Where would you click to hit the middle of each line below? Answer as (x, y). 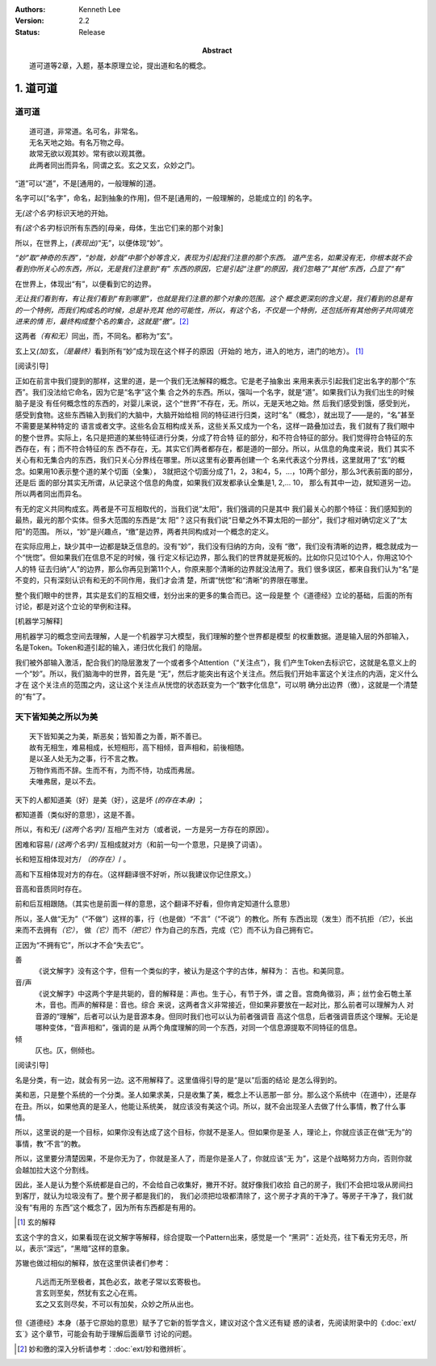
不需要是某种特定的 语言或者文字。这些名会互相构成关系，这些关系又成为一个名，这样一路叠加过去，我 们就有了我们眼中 (215, 426)
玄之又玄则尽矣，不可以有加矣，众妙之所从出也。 (116, 1304)
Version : (29, 21)
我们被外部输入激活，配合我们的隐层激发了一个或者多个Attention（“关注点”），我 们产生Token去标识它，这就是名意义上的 (216, 662)
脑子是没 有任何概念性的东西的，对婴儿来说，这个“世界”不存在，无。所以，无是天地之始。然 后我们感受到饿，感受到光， (215, 404)
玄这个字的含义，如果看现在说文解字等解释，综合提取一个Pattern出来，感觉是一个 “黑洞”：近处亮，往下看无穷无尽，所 (212, 1237)
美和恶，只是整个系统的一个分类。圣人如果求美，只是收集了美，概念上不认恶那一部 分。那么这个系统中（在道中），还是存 (216, 1095)
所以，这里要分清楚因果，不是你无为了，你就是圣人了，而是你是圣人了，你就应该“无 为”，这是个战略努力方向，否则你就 (214, 1159)
